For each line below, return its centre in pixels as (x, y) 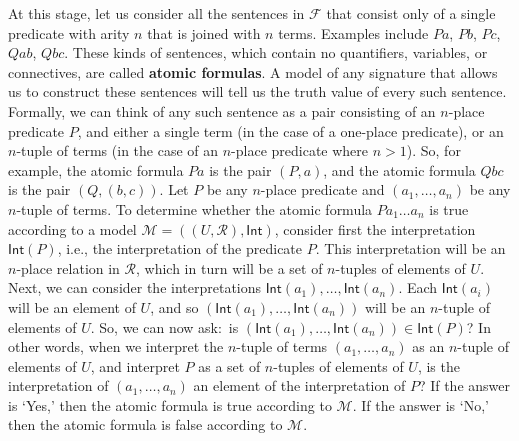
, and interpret (135, 365)
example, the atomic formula (96, 169)
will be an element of (72, 306)
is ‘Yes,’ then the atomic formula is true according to (170, 404)
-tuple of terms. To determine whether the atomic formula (194, 208)
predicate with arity (69, 32)
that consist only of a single (411, 13)
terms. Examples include (353, 32)
